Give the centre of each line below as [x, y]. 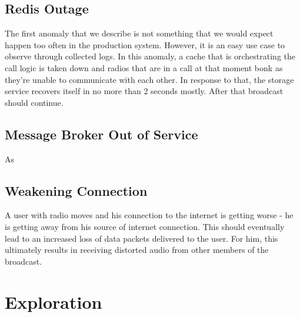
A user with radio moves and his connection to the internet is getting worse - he [149, 215]
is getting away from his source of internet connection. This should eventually [145, 226]
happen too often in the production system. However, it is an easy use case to [145, 44]
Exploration [54, 301]
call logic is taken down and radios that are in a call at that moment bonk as [144, 67]
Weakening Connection [76, 190]
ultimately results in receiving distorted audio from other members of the [137, 250]
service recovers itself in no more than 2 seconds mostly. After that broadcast [144, 91]
